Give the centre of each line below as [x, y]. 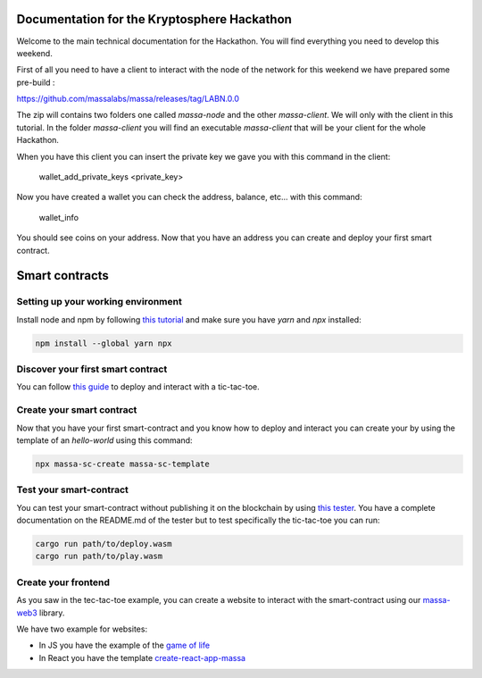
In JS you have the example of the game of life [124, 645]
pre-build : [36, 82]
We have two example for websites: [82, 629]
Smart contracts [62, 276]
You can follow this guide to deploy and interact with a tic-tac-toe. [138, 387]
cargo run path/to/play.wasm [99, 557]
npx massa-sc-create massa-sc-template [122, 464]
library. [52, 613]
